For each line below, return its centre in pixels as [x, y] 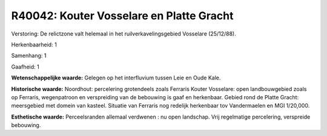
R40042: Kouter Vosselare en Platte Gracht [122, 16]
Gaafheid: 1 [25, 67]
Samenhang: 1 [29, 56]
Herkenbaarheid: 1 [34, 45]
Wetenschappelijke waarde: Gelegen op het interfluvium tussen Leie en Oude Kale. [116, 78]
